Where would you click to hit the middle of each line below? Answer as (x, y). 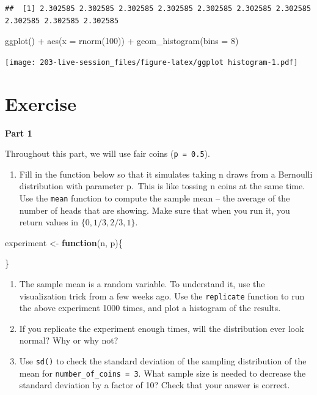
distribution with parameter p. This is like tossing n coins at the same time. (162, 186)
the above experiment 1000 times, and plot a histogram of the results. (150, 308)
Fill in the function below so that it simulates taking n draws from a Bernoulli (166, 174)
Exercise (41, 103)
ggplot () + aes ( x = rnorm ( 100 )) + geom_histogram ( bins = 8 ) (122, 41)
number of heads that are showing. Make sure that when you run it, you (155, 210)
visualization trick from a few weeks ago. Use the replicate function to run (162, 295)
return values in (49, 222)
